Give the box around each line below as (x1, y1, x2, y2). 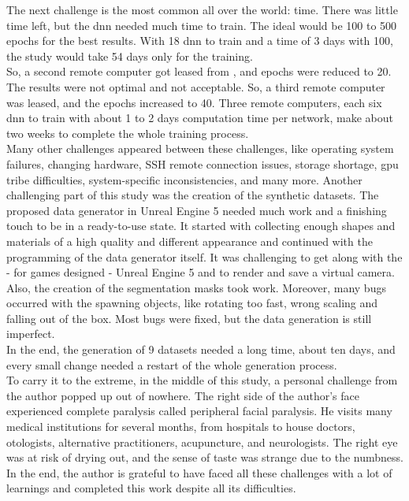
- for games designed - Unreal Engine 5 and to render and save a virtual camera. (6, 264, 395, 280)
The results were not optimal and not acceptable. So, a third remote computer (6, 78, 385, 95)
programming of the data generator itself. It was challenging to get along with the (6, 248, 403, 265)
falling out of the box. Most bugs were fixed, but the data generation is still (6, 310, 372, 326)
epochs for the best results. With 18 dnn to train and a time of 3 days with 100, (6, 32, 393, 49)
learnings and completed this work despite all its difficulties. (6, 480, 296, 496)
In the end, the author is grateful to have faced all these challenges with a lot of (6, 464, 392, 481)
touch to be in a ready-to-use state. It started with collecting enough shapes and (6, 217, 396, 234)
